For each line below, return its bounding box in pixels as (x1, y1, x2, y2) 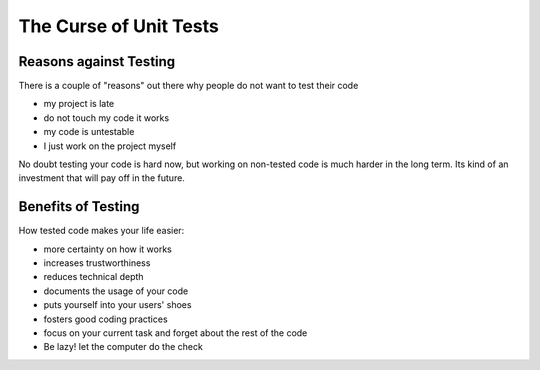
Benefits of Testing (18, 198, 140, 215)
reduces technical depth (43, 271, 144, 283)
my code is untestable (43, 126, 135, 138)
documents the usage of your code (43, 285, 189, 297)
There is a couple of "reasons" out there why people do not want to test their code (18, 80, 359, 92)
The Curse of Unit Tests (18, 15, 219, 37)
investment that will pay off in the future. (18, 172, 185, 184)
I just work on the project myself (43, 140, 177, 152)
